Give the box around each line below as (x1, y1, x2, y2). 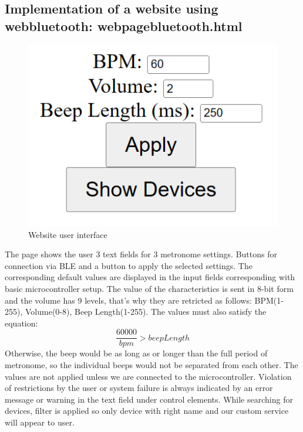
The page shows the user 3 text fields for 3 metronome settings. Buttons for (5, 248, 278, 260)
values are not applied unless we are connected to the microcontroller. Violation (5, 370, 292, 382)
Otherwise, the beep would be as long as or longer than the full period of (5, 347, 268, 359)
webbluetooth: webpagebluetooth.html (5, 16, 243, 35)
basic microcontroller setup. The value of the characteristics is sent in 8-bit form (5, 282, 294, 294)
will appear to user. (5, 416, 75, 428)
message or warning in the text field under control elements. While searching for (5, 393, 293, 405)
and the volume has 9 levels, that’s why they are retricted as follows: (5, 294, 252, 306)
